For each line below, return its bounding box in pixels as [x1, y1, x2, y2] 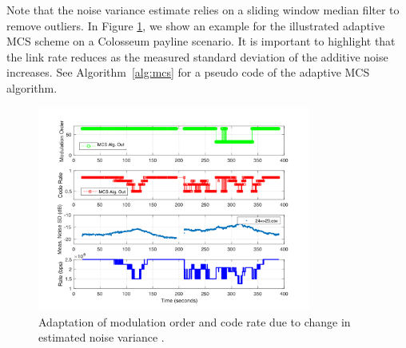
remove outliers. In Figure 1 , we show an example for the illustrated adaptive [6, 17, 385, 34]
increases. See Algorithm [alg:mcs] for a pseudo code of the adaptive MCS [6, 64, 370, 81]
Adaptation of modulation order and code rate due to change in [38, 313, 351, 330]
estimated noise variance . [38, 329, 165, 346]
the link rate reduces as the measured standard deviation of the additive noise [6, 48, 388, 65]
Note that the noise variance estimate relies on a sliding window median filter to [6, 2, 400, 18]
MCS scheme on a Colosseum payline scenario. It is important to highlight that [6, 33, 396, 49]
